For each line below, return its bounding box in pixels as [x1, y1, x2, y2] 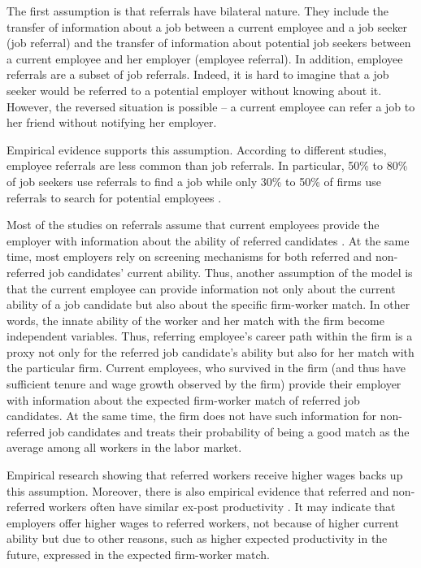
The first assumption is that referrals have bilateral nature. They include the [7, 2, 389, 19]
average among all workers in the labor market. [7, 439, 242, 456]
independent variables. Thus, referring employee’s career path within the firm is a [7, 327, 413, 345]
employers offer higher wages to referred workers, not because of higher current [7, 514, 399, 531]
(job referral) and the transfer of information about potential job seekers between [7, 34, 411, 51]
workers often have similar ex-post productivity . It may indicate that [48, 498, 396, 515]
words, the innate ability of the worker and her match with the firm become [7, 311, 384, 328]
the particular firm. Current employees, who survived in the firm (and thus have [7, 359, 406, 376]
